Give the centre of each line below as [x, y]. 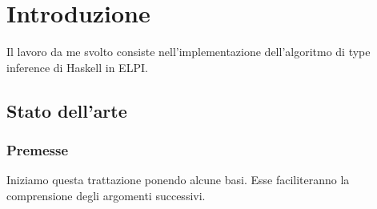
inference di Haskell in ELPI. [77, 67]
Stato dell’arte [67, 110]
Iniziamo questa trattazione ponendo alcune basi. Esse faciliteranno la [178, 180]
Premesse [38, 150]
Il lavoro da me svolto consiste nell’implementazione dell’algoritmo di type [188, 52]
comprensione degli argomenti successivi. [106, 195]
